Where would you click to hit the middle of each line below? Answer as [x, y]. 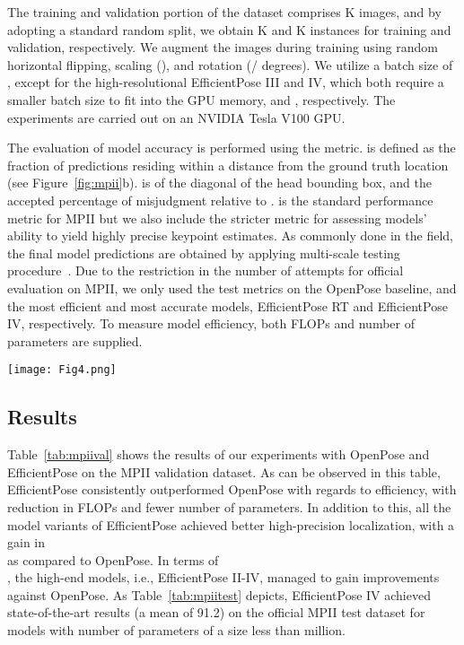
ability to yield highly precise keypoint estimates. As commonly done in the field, [230, 235]
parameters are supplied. [75, 340]
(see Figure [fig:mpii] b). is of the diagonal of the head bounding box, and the [219, 183]
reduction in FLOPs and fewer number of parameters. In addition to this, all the [229, 506]
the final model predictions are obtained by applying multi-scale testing [204, 253]
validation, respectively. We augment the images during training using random [223, 47]
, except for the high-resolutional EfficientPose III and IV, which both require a [226, 82]
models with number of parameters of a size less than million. [176, 630]
